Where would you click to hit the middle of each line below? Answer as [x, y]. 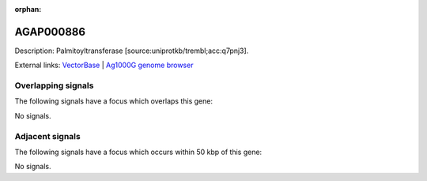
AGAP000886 [50, 32]
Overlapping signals [54, 85]
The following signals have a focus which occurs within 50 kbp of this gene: [138, 152]
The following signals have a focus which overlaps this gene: [114, 101]
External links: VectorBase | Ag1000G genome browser [104, 65]
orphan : [28, 9]
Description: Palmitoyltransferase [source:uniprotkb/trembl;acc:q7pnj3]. [132, 51]
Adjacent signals [47, 136]
